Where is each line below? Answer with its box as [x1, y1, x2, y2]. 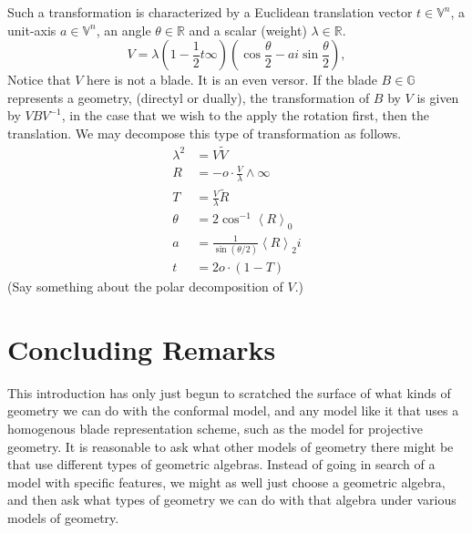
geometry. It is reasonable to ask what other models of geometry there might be [7, 436, 454, 456]
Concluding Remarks [7, 330, 276, 367]
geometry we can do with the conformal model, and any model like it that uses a [7, 401, 459, 420]
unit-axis [7, 20, 56, 39]
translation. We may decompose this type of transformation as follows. [7, 123, 402, 142]
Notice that [7, 70, 71, 89]
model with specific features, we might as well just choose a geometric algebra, [7, 472, 446, 491]
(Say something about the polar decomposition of [7, 277, 283, 296]
